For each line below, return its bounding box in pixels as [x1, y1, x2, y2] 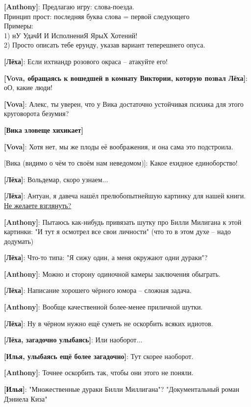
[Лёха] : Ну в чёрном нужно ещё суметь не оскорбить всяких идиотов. [4, 318, 213, 328]
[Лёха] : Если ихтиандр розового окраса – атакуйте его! [4, 56, 168, 66]
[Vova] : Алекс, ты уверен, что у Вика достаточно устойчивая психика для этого [4, 98, 244, 109]
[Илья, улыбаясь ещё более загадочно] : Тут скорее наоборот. [4, 351, 194, 361]
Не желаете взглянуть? [4, 200, 72, 210]
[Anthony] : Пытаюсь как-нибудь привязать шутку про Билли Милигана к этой [4, 216, 242, 227]
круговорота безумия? [4, 108, 69, 119]
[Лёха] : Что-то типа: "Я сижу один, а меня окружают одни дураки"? [4, 252, 208, 263]
